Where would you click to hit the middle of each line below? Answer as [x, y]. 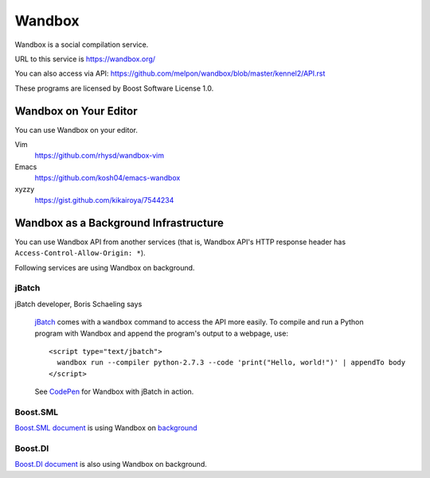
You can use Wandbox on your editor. [76, 130]
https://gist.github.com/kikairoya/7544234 [104, 200]
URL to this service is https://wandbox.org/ [85, 59]
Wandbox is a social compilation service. [82, 45]
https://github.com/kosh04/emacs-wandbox [107, 178]
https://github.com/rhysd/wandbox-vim [100, 156]
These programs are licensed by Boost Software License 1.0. [114, 88]
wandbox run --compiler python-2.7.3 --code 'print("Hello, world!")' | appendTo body [231, 363]
